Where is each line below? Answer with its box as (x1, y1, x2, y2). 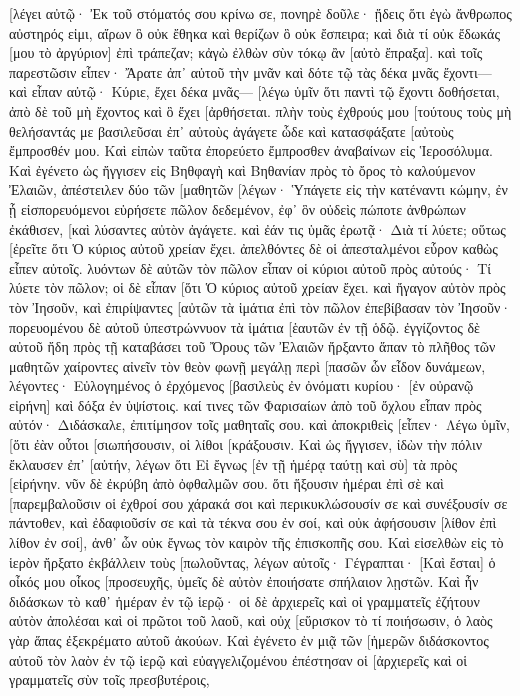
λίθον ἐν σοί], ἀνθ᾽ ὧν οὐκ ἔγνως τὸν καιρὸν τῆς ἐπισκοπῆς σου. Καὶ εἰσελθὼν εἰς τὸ (9, 532, 504, 553)
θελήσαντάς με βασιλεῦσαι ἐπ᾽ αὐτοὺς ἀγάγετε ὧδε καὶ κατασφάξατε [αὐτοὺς (9, 120, 454, 141)
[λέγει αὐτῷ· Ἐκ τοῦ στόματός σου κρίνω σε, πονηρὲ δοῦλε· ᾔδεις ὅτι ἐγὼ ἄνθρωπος (9, 3, 512, 23)
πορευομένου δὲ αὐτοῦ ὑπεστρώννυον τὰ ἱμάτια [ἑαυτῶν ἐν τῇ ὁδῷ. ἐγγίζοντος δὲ (9, 316, 480, 337)
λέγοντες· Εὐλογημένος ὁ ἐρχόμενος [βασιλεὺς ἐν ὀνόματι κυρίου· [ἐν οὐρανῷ (9, 375, 474, 396)
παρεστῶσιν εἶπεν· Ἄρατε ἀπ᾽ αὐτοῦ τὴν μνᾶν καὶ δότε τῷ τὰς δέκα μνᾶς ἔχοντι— (9, 61, 492, 82)
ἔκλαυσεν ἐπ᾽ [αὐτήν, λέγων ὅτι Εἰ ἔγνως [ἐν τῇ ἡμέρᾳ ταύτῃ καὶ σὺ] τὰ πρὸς (9, 453, 458, 474)
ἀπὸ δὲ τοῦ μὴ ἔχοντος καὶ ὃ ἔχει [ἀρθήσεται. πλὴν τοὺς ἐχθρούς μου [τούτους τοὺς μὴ (9, 100, 512, 121)
